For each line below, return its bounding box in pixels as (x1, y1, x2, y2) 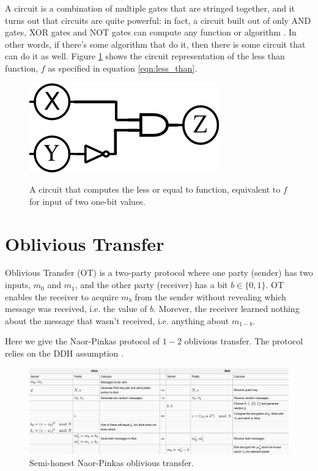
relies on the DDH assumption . (5, 347, 124, 360)
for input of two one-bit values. (29, 195, 146, 207)
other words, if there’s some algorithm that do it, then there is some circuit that (5, 37, 306, 50)
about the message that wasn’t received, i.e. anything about (5, 314, 229, 327)
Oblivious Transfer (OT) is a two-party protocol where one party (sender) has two (5, 266, 313, 279)
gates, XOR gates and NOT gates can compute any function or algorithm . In (5, 26, 297, 39)
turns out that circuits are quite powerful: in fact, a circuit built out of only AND (5, 13, 311, 26)
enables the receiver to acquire (5, 290, 119, 303)
